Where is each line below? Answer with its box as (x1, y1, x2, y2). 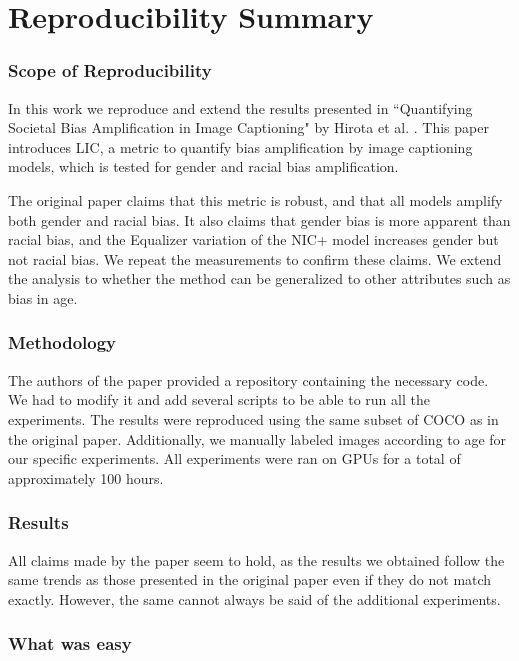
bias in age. (8, 287, 78, 308)
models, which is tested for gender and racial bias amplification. (8, 156, 399, 177)
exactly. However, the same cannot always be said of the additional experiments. (8, 588, 501, 609)
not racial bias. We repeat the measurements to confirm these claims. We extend (8, 248, 502, 269)
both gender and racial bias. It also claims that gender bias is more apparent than (8, 209, 511, 230)
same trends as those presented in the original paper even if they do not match (8, 569, 492, 590)
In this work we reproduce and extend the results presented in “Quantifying (8, 97, 473, 118)
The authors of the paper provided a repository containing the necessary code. (8, 369, 489, 390)
